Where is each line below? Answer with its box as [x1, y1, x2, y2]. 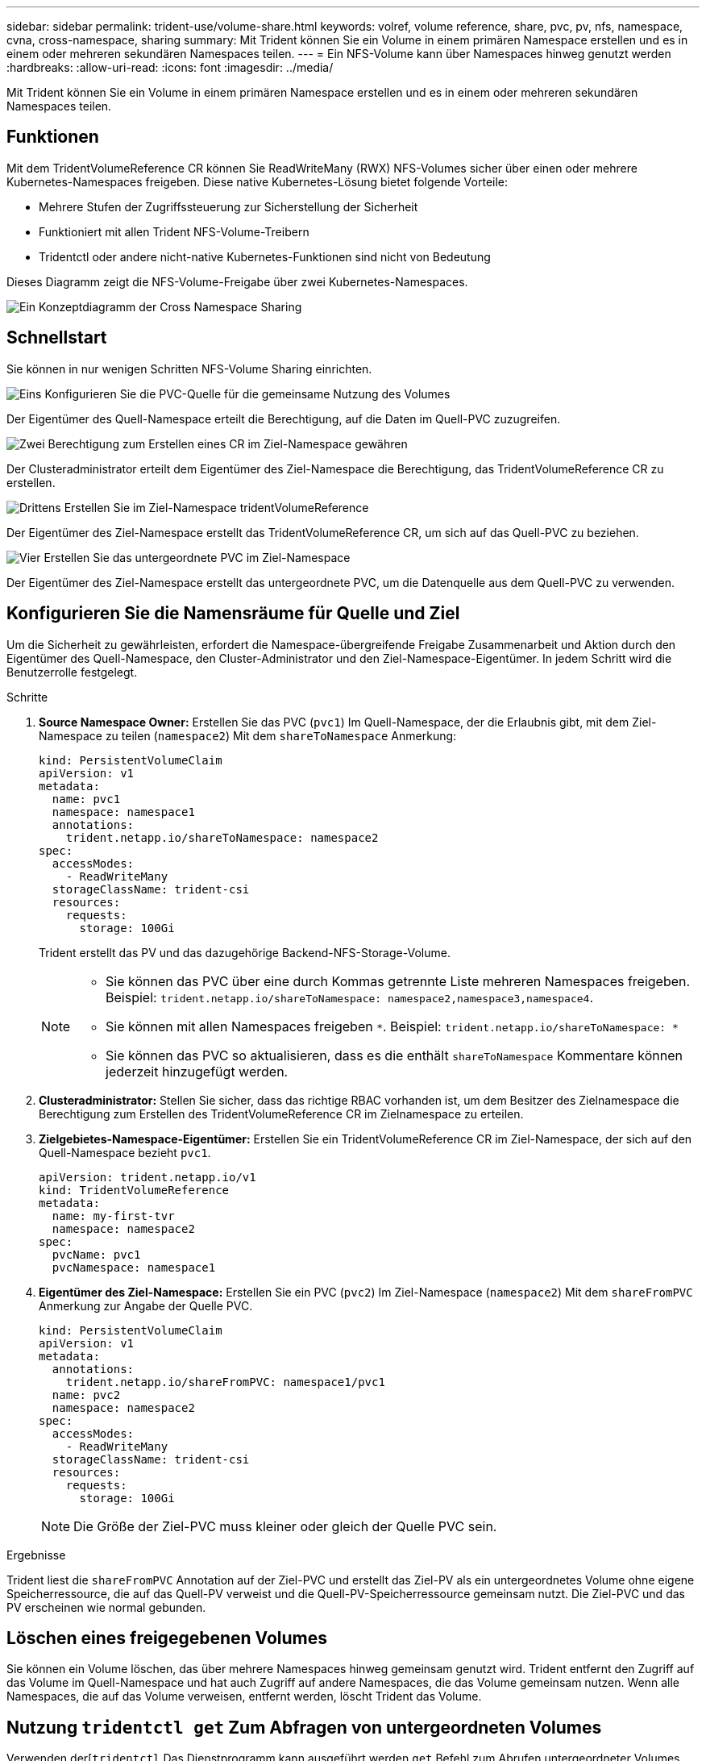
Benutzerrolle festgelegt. [6, 664, 138, 679]
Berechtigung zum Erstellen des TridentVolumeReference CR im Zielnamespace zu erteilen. [39, 1106, 524, 1121]
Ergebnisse [6, 1547, 66, 1562]
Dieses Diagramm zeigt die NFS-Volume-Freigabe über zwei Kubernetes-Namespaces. [6, 274, 468, 289]
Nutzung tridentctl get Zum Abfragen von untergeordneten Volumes [6, 1717, 602, 1738]
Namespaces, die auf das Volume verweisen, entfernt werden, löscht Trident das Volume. [6, 1689, 482, 1704]
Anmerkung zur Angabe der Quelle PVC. [39, 1298, 253, 1313]
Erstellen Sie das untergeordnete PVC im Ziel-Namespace [44, 550, 351, 564]
